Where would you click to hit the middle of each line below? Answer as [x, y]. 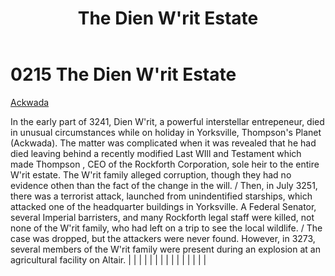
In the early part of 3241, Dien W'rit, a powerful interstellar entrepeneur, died [167, 121]
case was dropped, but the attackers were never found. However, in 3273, [163, 238]
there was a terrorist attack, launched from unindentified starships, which [161, 196]
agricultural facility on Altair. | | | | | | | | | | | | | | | [108, 259]
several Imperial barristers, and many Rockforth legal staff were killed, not [162, 217]
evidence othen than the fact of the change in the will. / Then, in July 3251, [164, 185]
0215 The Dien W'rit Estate [123, 74]
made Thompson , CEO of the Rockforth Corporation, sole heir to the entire [165, 164]
